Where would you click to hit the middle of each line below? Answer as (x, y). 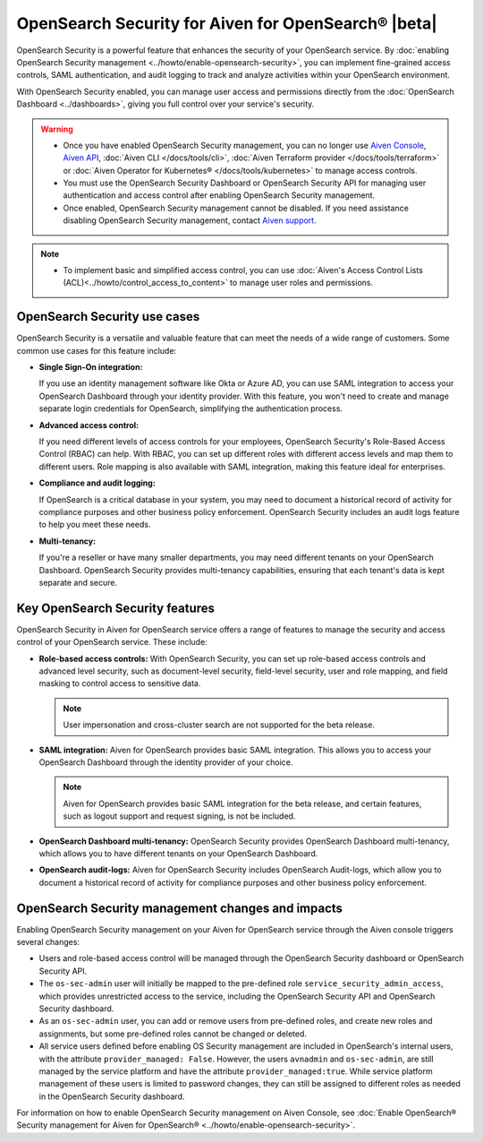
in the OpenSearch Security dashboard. (112, 1096)
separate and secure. (78, 582)
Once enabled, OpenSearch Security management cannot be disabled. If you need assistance (236, 208)
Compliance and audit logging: (97, 483)
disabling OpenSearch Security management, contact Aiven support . (190, 220)
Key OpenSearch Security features (115, 608)
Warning (57, 129)
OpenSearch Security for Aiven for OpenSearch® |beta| (227, 23)
